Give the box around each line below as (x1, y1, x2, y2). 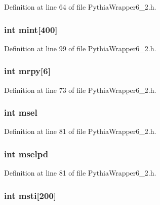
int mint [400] (4, 23, 58, 36)
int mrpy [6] (4, 64, 51, 77)
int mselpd (4, 147, 49, 160)
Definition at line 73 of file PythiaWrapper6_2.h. (4, 84, 156, 95)
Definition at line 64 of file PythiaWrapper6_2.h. (4, 2, 156, 12)
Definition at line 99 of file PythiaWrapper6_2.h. (4, 43, 156, 53)
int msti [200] (4, 189, 57, 201)
